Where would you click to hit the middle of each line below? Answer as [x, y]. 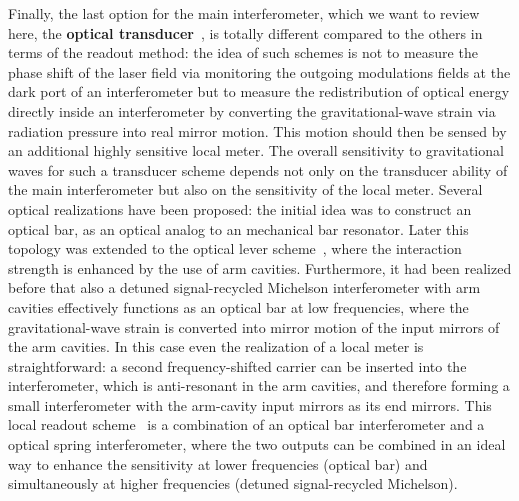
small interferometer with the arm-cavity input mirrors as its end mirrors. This [250, 404]
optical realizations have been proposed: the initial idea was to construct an [240, 208]
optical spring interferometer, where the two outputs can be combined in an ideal [257, 444]
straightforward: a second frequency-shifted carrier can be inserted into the [237, 365]
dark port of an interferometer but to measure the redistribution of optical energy [259, 91]
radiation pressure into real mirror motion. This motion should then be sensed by [257, 130]
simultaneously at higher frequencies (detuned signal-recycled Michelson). [233, 483]
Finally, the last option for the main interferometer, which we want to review [244, 13]
